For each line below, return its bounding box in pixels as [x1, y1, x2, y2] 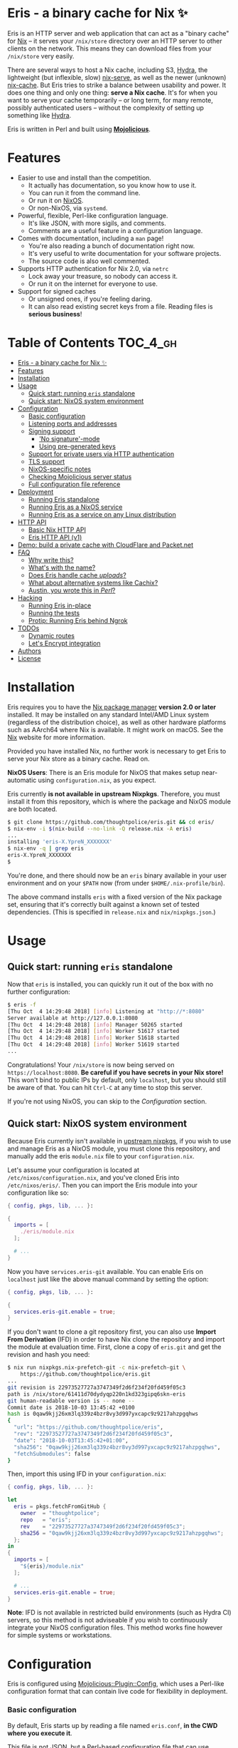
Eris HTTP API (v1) [28, 533, 82, 541]
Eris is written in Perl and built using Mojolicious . [7, 125, 151, 133]
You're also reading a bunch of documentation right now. [28, 241, 195, 250]
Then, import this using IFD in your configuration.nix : [7, 1470, 166, 1479]
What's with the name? [28, 563, 96, 572]
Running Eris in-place [28, 601, 92, 610]
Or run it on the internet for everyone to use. [28, 279, 158, 288]
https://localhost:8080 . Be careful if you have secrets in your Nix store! [7, 1068, 224, 1076]
